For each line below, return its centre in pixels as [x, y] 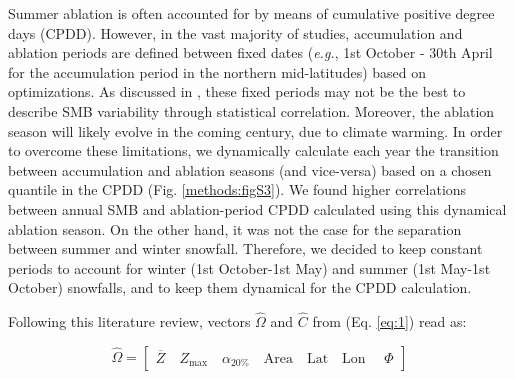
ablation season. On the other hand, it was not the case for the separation [235, 228]
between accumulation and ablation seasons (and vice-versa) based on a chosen [250, 169]
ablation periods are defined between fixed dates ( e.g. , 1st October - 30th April [250, 52]
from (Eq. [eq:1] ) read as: [389, 321]
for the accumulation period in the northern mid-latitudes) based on [217, 71]
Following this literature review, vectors [129, 321]
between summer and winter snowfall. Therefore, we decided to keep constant [245, 248]
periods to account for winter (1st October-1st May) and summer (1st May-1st [249, 267]
